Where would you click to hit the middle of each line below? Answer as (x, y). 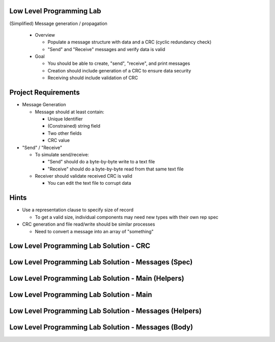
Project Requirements (45, 93)
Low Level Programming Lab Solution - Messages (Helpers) (106, 311)
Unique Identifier (65, 119)
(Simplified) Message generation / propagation (59, 23)
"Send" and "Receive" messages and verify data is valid (106, 49)
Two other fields (65, 133)
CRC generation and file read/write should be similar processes (89, 224)
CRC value (59, 140)
